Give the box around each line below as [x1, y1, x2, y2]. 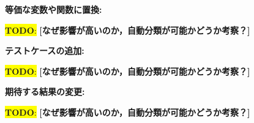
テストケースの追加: [5, 44, 84, 57]
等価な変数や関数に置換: [5, 3, 102, 15]
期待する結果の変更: [5, 85, 85, 98]
